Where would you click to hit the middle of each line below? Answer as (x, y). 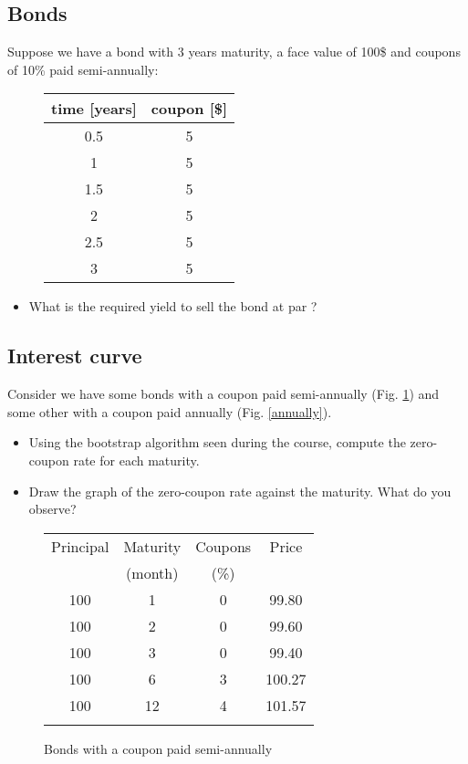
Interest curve (75, 356)
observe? (52, 509)
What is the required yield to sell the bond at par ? (173, 306)
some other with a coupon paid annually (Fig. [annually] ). (170, 411)
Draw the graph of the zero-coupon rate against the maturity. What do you (240, 491)
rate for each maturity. (136, 460)
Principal (80, 546)
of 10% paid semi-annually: (83, 69)
